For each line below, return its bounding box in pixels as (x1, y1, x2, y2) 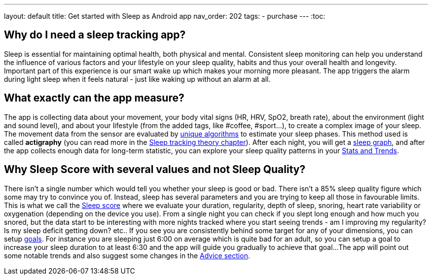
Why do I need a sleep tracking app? (4, 29, 186, 41)
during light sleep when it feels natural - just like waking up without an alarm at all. (4, 74, 271, 83)
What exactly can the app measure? (4, 92, 184, 105)
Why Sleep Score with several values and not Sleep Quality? (4, 163, 306, 176)
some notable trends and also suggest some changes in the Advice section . (4, 251, 250, 260)
